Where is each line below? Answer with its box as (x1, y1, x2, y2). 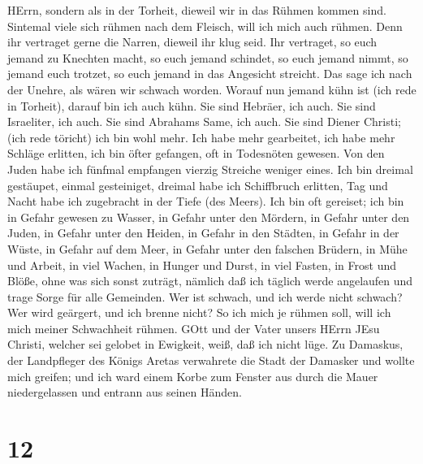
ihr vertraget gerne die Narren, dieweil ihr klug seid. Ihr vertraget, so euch (7, 33, 378, 50)
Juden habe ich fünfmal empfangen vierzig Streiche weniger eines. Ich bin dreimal (7, 160, 413, 177)
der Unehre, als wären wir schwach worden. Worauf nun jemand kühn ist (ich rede (7, 80, 417, 98)
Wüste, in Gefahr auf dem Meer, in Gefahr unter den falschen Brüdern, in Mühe (7, 240, 408, 257)
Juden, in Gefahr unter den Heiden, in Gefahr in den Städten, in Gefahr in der (7, 224, 399, 241)
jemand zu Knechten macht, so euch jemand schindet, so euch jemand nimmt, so (7, 49, 408, 66)
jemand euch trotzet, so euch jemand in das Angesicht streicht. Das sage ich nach (7, 65, 412, 82)
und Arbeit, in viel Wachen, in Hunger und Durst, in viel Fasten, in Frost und (7, 256, 397, 273)
